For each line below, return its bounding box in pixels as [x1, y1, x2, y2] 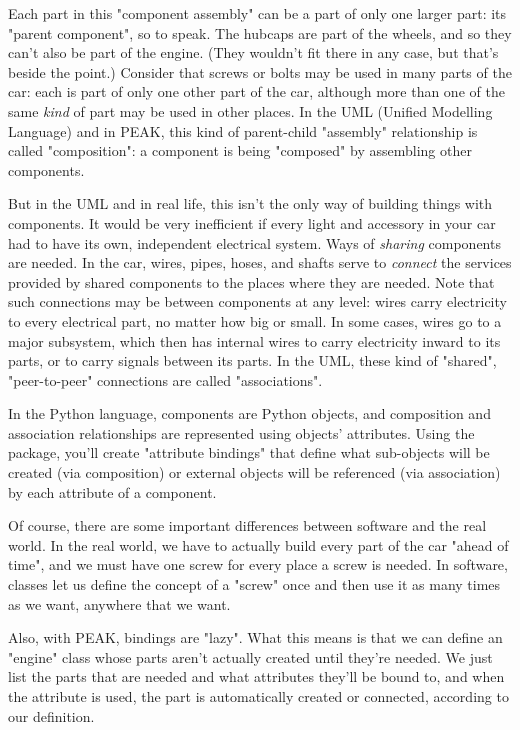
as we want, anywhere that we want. [8, 593, 231, 614]
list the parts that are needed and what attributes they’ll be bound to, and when [8, 666, 505, 687]
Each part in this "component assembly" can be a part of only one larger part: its [8, 3, 507, 23]
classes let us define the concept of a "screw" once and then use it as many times [8, 574, 501, 595]
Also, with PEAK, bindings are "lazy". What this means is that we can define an [8, 627, 503, 648]
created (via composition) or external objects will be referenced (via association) [8, 462, 501, 483]
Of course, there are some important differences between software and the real [8, 515, 487, 536]
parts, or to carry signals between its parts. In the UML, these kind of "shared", [8, 350, 497, 371]
